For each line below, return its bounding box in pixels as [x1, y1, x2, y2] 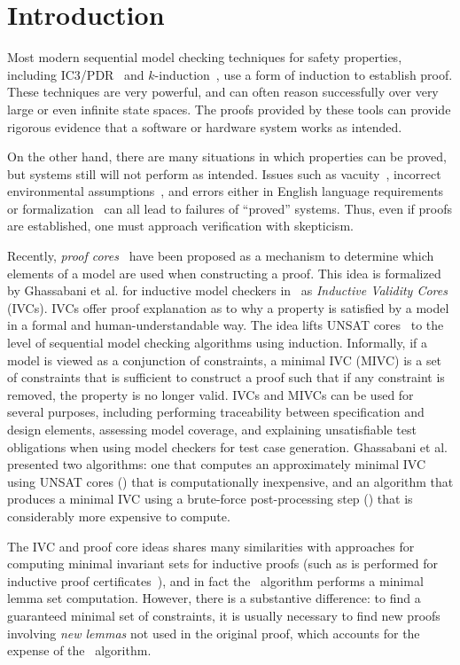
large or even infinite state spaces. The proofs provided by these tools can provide [7, 99, 451, 118]
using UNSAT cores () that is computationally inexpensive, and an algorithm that [7, 472, 454, 490]
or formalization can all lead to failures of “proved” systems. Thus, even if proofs [7, 199, 452, 217]
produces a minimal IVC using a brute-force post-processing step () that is [7, 489, 413, 508]
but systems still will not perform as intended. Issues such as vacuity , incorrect [7, 164, 441, 183]
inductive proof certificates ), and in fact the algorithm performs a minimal [7, 571, 424, 590]
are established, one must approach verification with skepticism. [7, 216, 354, 235]
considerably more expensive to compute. [7, 506, 230, 525]
